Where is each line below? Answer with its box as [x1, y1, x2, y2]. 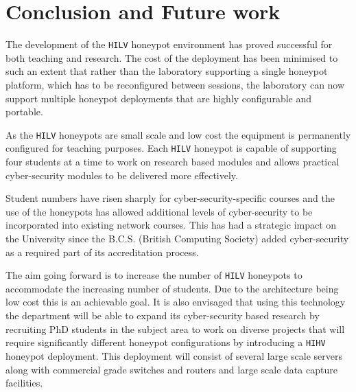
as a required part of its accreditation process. [5, 244, 199, 259]
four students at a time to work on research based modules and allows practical [5, 154, 340, 169]
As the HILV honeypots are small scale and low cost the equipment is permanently [5, 127, 351, 141]
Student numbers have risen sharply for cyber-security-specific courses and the [5, 191, 335, 205]
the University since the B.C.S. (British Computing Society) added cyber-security [5, 231, 349, 246]
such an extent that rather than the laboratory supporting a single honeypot [5, 64, 328, 78]
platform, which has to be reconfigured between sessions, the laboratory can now [5, 77, 345, 91]
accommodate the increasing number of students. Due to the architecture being [5, 281, 339, 295]
